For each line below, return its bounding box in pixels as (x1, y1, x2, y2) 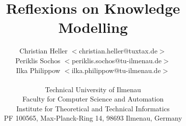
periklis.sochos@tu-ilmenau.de (71, 55, 162, 65)
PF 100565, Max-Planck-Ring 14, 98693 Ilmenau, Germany (4, 113, 182, 123)
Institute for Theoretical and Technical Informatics (16, 103, 170, 113)
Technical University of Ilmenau (45, 84, 141, 94)
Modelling (58, 17, 128, 37)
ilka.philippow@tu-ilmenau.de (71, 65, 161, 75)
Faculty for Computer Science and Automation (22, 94, 164, 104)
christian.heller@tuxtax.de (79, 46, 157, 56)
